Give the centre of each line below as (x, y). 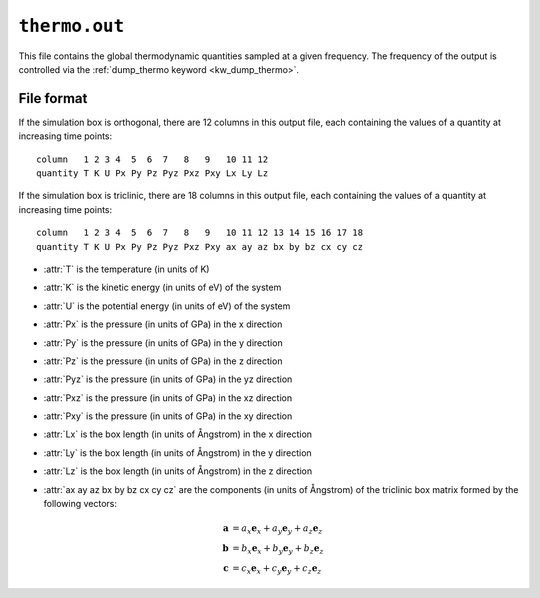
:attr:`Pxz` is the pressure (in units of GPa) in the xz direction (168, 397)
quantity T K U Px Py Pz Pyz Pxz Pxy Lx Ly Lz (152, 173)
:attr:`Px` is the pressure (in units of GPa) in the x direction (163, 324)
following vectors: (80, 504)
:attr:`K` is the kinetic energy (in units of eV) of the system (162, 287)
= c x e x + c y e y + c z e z (276, 569)
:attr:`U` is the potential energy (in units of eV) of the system (167, 306)
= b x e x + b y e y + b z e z (277, 549)
